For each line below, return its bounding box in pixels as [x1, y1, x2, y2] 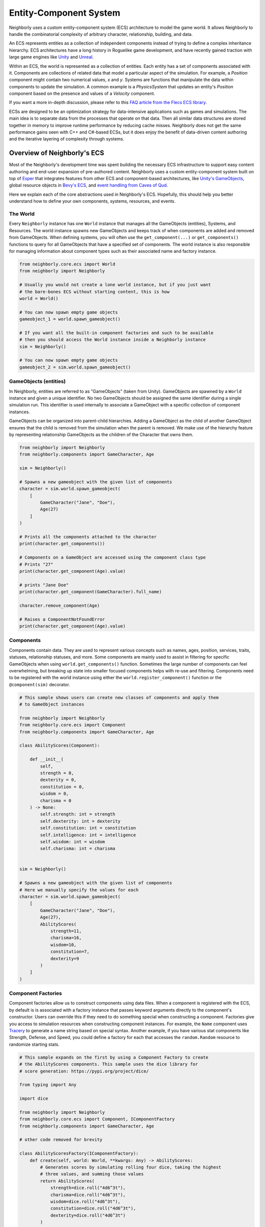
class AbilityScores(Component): [19, 743, 100, 748]
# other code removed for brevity [19, 1137, 103, 1143]
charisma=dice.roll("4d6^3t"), [50, 1192, 126, 1198]
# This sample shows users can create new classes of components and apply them [19, 694, 219, 700]
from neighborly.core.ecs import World [19, 261, 115, 267]
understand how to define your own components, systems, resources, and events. [9, 198, 176, 204]
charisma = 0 [40, 798, 72, 803]
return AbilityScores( [40, 1178, 95, 1184]
